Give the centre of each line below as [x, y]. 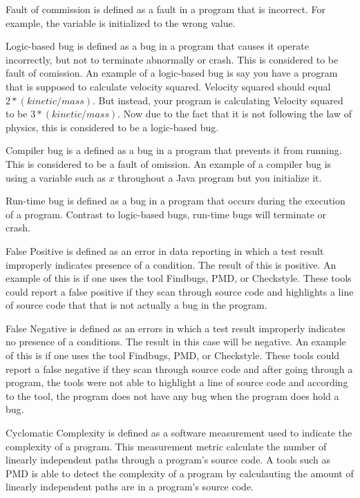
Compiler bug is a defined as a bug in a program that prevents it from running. [174, 150]
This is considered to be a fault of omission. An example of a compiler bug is [169, 163]
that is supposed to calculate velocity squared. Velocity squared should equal [168, 86]
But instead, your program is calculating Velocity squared [221, 100]
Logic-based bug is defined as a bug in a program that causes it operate [157, 46]
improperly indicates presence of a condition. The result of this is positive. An [171, 264]
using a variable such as [56, 177]
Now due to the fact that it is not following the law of [238, 114]
